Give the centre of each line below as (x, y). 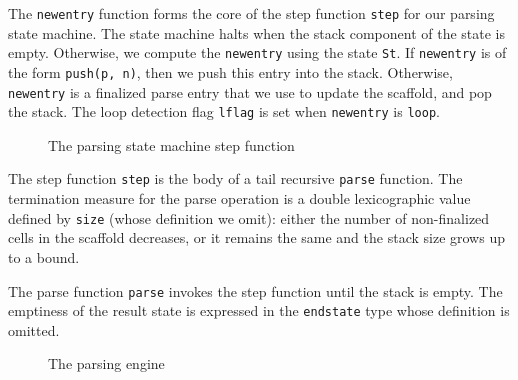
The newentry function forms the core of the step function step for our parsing (251, 13)
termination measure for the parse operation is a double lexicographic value (239, 198)
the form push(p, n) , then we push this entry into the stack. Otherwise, (230, 71)
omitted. (34, 329)
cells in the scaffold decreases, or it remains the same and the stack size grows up (256, 237)
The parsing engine (106, 363)
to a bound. (44, 256)
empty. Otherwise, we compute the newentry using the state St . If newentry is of (257, 52)
